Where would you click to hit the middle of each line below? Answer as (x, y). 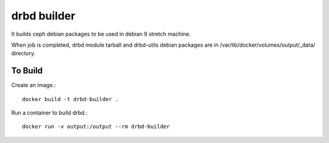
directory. (23, 53)
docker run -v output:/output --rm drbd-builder (96, 127)
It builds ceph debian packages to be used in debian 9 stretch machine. (101, 34)
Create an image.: (34, 85)
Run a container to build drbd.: (49, 113)
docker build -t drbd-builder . (70, 99)
